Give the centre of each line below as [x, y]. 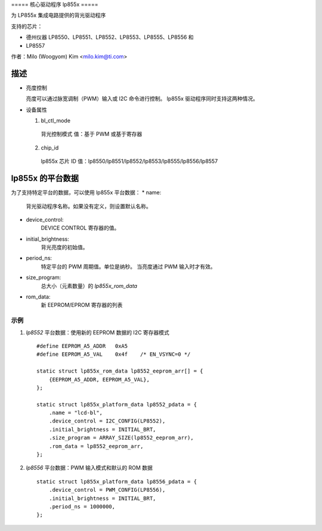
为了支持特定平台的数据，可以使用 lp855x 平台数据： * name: [86, 192]
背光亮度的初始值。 [64, 247]
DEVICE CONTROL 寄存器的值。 [80, 228]
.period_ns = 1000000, [82, 506]
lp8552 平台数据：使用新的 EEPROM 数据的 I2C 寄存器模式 [98, 332]
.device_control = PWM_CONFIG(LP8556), [107, 490]
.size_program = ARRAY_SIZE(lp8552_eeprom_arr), [121, 438]
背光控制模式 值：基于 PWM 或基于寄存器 [92, 134]
